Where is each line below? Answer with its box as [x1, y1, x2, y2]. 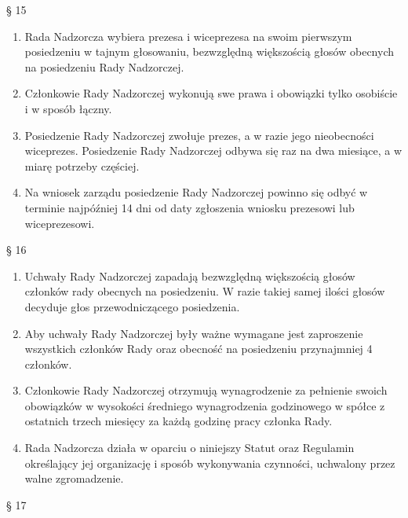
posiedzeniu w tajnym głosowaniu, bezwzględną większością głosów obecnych [24, 43, 394, 60]
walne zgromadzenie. [24, 470, 124, 487]
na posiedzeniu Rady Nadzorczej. [24, 58, 184, 75]
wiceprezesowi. [24, 215, 95, 231]
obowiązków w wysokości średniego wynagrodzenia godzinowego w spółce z [24, 397, 385, 413]
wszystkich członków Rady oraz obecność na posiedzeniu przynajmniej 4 [24, 340, 373, 357]
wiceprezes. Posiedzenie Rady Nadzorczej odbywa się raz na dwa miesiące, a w [24, 142, 403, 159]
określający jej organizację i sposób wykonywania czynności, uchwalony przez [24, 454, 395, 471]
